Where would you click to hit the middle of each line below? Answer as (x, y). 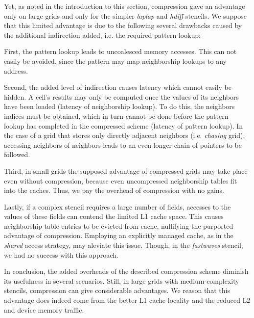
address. (16, 70)
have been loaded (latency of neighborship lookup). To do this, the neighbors (119, 106)
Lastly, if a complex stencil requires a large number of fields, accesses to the (117, 206)
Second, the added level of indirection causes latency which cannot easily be (118, 87)
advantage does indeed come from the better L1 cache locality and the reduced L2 (127, 300)
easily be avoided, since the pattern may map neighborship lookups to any (115, 61)
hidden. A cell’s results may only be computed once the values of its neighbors (122, 96)
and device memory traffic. (44, 309)
